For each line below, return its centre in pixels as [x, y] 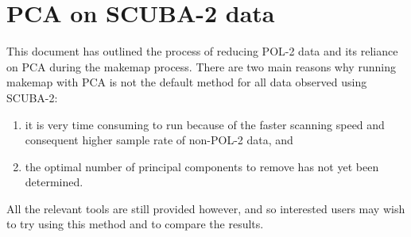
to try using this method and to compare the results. [135, 224]
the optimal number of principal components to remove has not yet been [202, 166]
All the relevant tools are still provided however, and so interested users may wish [206, 208]
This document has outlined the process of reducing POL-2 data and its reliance [202, 51]
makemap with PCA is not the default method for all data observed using [187, 82]
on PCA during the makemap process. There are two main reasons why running [201, 66]
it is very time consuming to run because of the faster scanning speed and [205, 124]
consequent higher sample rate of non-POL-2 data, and [159, 140]
